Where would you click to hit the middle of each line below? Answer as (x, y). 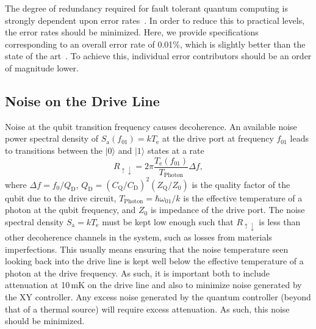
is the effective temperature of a (243, 197)
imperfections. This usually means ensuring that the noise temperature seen (147, 249)
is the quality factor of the (241, 184)
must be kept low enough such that (168, 221)
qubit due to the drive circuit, (61, 197)
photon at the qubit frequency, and (70, 210)
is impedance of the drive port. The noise (228, 210)
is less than (280, 221)
